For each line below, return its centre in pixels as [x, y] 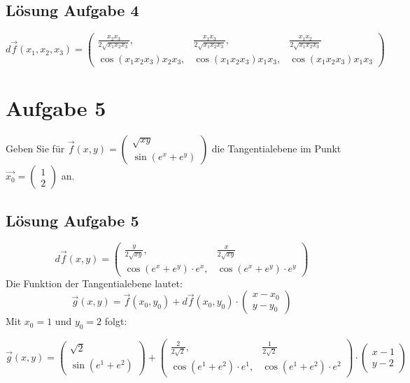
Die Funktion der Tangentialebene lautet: [94, 283]
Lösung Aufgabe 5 [72, 220]
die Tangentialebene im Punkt [276, 149]
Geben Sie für [35, 149]
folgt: [116, 321]
